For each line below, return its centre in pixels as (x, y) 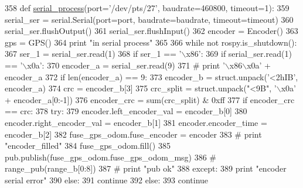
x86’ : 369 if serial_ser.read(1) (239, 54)
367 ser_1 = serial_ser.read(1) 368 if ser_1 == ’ (93, 54)
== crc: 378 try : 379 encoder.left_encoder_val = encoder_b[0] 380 (126, 111)
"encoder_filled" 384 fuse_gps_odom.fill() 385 (88, 146)
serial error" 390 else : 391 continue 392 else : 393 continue (107, 180)
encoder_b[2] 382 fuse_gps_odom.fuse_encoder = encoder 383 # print (133, 134)
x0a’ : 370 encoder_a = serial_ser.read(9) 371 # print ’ (126, 65)
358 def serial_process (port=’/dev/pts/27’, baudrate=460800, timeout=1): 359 (147, 8)
